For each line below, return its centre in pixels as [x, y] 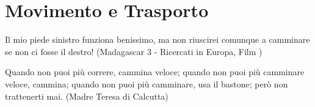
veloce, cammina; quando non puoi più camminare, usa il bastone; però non [147, 83]
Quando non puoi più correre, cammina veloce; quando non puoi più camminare [155, 72]
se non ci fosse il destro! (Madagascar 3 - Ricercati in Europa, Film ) [134, 51]
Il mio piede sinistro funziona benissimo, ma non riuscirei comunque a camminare [157, 39]
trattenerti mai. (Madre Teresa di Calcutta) [87, 96]
